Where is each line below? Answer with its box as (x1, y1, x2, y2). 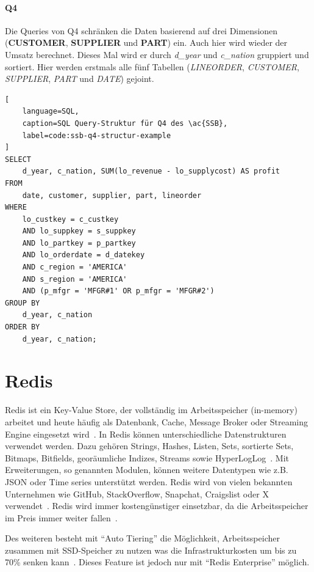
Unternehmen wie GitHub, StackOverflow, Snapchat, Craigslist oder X (5, 487, 269, 500)
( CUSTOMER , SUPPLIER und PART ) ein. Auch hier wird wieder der (5, 36, 288, 49)
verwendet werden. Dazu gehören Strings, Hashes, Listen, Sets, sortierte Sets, (5, 439, 294, 452)
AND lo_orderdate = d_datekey (22, 251, 145, 260)
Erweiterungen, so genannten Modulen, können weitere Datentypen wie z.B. (5, 463, 288, 476)
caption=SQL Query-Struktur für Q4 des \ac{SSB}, (22, 119, 228, 128)
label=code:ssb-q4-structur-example (22, 131, 171, 140)
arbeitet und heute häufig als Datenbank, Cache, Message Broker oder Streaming (5, 415, 309, 428)
